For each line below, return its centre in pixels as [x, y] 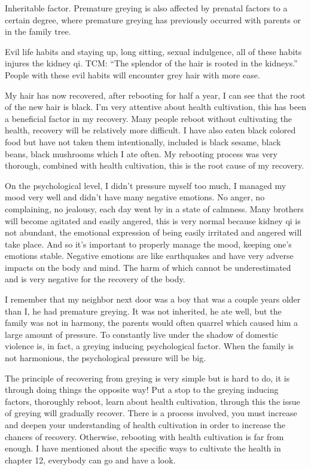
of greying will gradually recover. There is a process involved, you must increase [151, 413]
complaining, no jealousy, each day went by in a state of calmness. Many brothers [154, 208]
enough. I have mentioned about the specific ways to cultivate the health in [143, 448]
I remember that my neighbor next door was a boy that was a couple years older [153, 299]
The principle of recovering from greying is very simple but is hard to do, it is [147, 378]
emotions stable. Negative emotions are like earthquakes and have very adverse [149, 256]
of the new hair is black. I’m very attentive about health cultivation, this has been [155, 107]
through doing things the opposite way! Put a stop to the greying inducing [142, 390]
